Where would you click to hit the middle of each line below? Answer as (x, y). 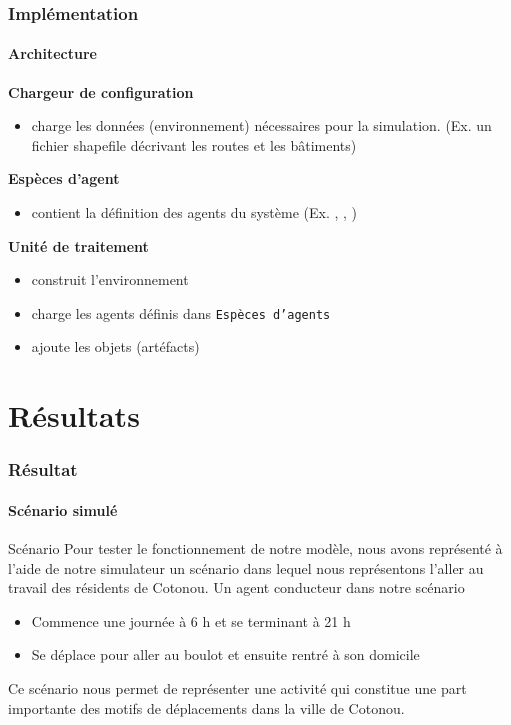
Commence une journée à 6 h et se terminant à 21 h (191, 620)
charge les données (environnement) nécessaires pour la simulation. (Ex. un (261, 125)
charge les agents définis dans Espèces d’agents (181, 312)
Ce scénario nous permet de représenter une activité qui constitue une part (237, 688)
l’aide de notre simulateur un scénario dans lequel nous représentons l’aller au (246, 567)
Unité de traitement (78, 245)
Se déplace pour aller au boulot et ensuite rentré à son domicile (225, 654)
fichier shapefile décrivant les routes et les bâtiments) (194, 144)
